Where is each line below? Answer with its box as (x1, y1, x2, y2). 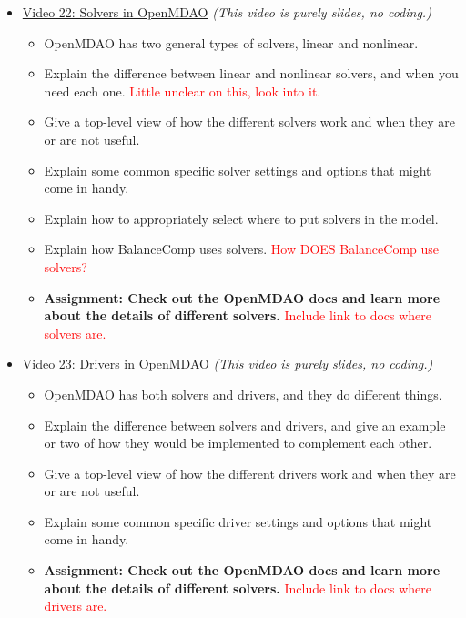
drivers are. (44, 596, 107, 615)
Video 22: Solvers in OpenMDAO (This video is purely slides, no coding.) (22, 3, 431, 21)
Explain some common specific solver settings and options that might (44, 160, 431, 179)
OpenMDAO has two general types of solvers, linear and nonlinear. (44, 33, 419, 52)
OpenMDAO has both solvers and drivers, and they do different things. (44, 384, 442, 403)
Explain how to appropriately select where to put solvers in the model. (44, 208, 439, 228)
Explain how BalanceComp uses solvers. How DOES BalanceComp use (44, 239, 440, 258)
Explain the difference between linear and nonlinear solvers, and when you (44, 64, 459, 83)
